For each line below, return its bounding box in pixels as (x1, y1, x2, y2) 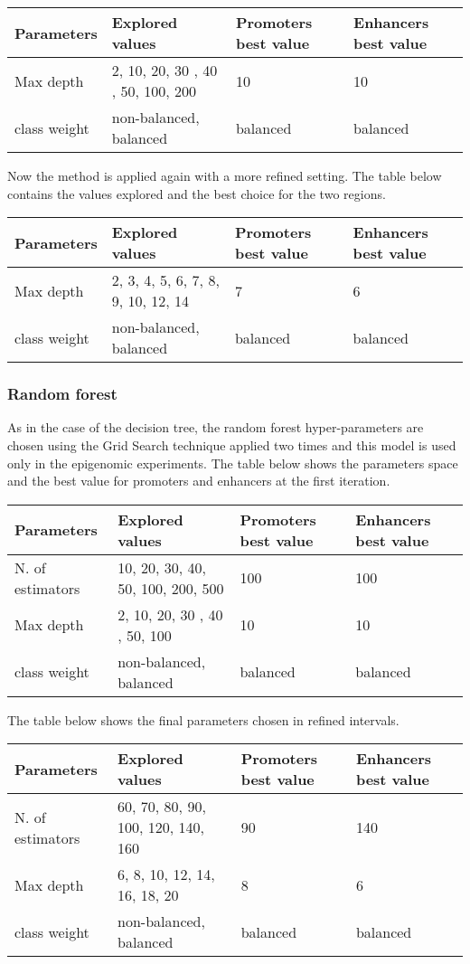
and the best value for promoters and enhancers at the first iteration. (7, 471, 390, 490)
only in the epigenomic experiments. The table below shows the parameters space (7, 453, 458, 472)
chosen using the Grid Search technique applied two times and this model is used (7, 436, 456, 454)
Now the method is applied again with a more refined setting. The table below (7, 166, 442, 184)
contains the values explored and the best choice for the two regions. (7, 184, 386, 203)
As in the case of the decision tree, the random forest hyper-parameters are (7, 418, 424, 437)
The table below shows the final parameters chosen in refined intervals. (7, 710, 399, 729)
